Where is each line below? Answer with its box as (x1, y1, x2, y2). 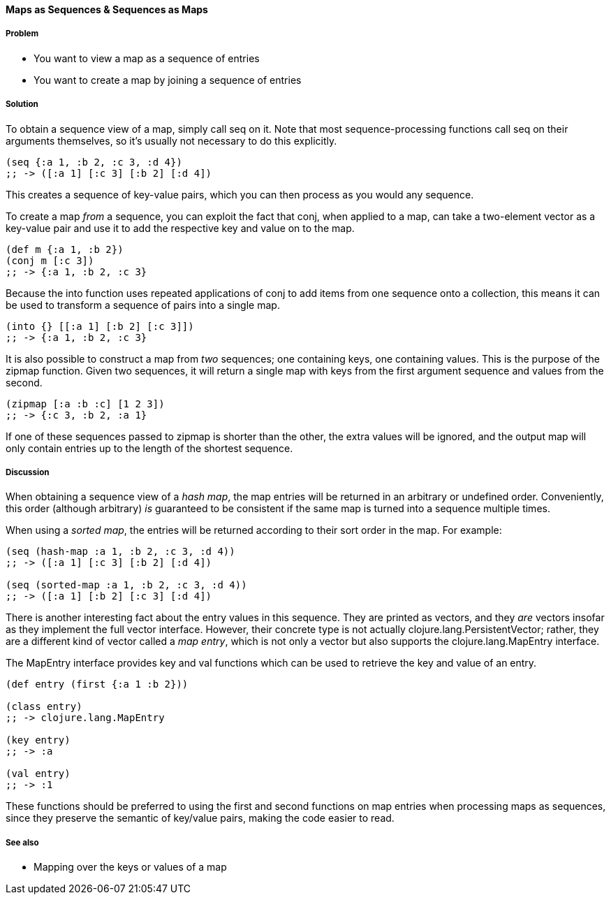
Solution (6, 99, 38, 110)
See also (6, 837, 39, 848)
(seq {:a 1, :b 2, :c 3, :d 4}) (6, 156, 182, 168)
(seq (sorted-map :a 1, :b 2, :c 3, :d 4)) (6, 579, 247, 591)
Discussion (6, 467, 50, 477)
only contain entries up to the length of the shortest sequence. (6, 442, 293, 454)
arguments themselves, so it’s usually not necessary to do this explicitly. (6, 134, 337, 147)
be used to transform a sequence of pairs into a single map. (6, 298, 280, 311)
